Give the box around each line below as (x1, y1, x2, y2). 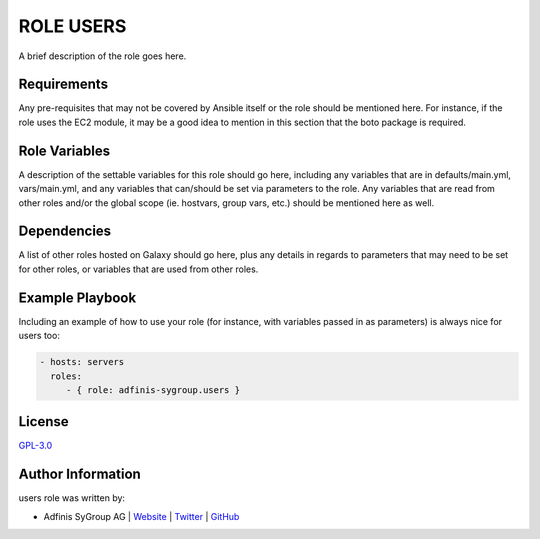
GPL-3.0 (18, 440, 53, 452)
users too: (18, 330, 60, 342)
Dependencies (18, 223, 112, 240)
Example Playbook (18, 289, 137, 306)
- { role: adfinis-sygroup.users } (65, 384, 240, 395)
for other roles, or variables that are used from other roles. (18, 263, 259, 275)
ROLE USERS (18, 15, 127, 37)
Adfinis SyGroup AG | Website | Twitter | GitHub (43, 510, 240, 522)
